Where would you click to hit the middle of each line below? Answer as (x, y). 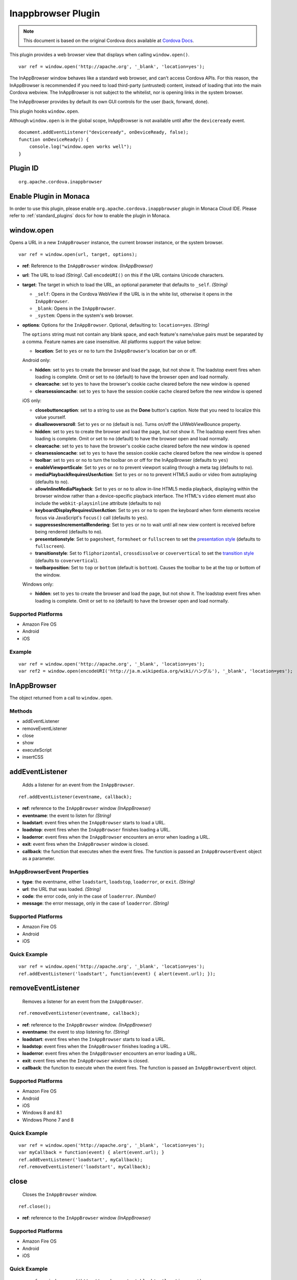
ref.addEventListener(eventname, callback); (76, 797)
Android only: (36, 360)
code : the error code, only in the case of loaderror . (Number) (89, 896)
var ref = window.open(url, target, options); (78, 254)
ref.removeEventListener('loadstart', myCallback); (85, 1167)
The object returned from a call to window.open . (61, 698)
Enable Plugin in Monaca (50, 196)
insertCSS (33, 757)
